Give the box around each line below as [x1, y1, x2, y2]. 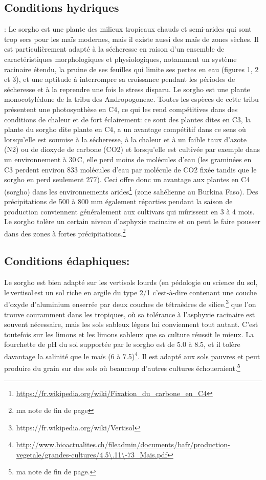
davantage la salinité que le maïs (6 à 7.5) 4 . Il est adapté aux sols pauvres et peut [4, 350, 260, 361]
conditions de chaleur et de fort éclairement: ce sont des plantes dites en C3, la [4, 114, 251, 124]
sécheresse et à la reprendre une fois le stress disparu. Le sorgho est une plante [4, 83, 250, 94]
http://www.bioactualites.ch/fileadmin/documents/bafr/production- [16, 439, 230, 450]
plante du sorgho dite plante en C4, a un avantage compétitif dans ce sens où [4, 124, 246, 135]
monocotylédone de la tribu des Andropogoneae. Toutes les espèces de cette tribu [4, 94, 259, 104]
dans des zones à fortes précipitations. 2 [4, 226, 126, 238]
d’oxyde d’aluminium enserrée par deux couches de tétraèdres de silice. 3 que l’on [4, 297, 256, 310]
